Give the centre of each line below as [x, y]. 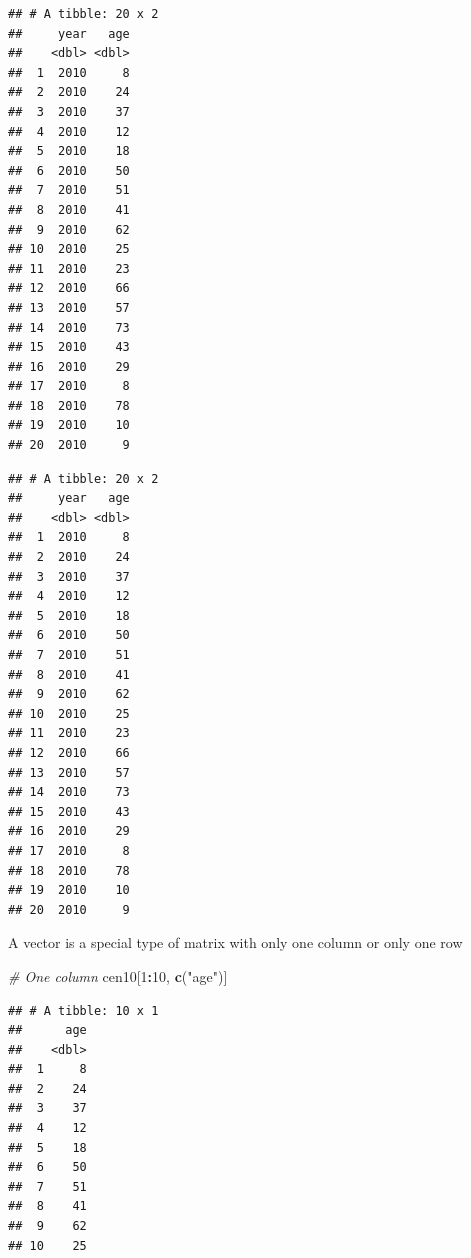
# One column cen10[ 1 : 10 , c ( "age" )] [118, 975]
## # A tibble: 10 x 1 [83, 1010]
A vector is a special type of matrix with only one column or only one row [235, 942]
